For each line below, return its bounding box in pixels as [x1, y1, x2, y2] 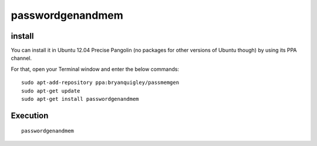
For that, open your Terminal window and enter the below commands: [11, 65, 179, 73]
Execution [11, 110, 49, 120]
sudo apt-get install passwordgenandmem [21, 96, 139, 103]
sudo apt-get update [21, 87, 80, 94]
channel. [11, 55, 32, 62]
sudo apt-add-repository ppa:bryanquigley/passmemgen [21, 79, 179, 86]
